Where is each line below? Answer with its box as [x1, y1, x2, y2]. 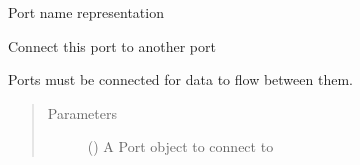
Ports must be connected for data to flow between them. [8, 69, 353, 90]
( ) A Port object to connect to [87, 136, 274, 157]
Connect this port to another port [8, 35, 216, 56]
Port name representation [8, 2, 164, 22]
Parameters [47, 102, 117, 123]
